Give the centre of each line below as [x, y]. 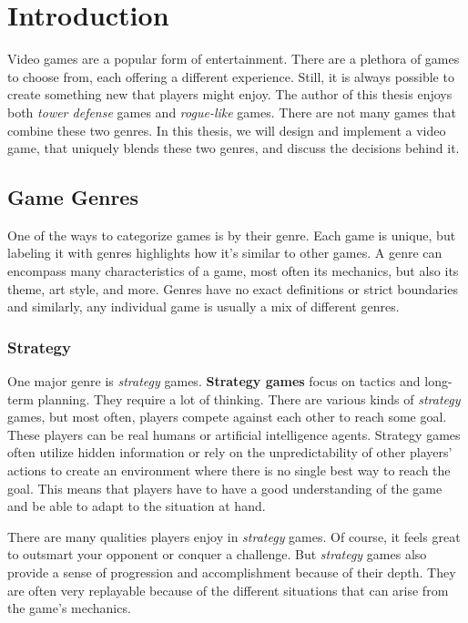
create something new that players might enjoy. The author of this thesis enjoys [230, 94]
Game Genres [73, 197]
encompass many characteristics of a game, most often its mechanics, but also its [233, 271]
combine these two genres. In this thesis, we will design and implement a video [227, 130]
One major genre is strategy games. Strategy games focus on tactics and [214, 381]
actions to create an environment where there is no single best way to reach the [229, 470]
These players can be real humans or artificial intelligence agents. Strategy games [234, 434]
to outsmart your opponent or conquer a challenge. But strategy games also [217, 554]
